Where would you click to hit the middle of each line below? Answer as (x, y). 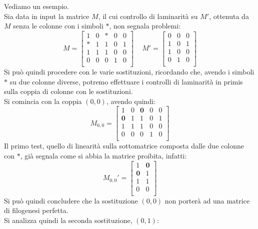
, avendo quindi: (131, 101)
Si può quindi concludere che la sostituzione (71, 200)
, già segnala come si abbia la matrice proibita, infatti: (103, 156)
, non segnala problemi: (145, 26)
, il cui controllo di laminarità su (148, 16)
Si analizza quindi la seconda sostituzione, (68, 220)
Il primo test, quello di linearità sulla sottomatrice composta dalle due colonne (124, 146)
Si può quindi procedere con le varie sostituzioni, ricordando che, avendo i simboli (129, 71)
